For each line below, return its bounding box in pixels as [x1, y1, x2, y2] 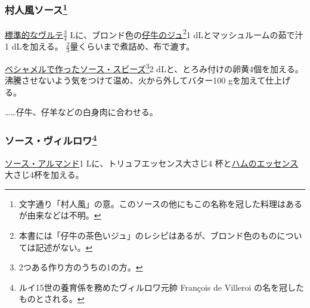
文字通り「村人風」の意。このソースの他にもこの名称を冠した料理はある [18, 197, 303, 210]
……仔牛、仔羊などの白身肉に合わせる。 [5, 106, 158, 118]
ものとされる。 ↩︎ [18, 292, 85, 305]
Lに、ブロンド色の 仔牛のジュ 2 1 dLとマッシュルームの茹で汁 [70, 26, 303, 41]
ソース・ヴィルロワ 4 [5, 131, 97, 148]
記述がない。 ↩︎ [35, 241, 93, 253]
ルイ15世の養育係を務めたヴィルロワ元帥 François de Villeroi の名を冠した [18, 281, 305, 293]
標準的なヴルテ [5, 28, 63, 41]
